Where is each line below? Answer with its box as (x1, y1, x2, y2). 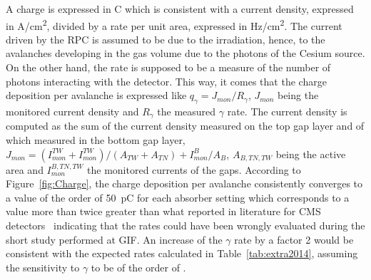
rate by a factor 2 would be (234, 232, 354, 247)
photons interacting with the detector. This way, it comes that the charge (6, 73, 327, 88)
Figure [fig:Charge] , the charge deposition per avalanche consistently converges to (6, 176, 363, 191)
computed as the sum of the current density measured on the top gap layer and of (6, 118, 365, 133)
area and (6, 162, 44, 177)
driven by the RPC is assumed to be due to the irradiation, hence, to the (6, 31, 325, 46)
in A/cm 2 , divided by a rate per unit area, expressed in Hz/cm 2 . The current (6, 16, 342, 33)
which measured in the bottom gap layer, (6, 133, 185, 147)
